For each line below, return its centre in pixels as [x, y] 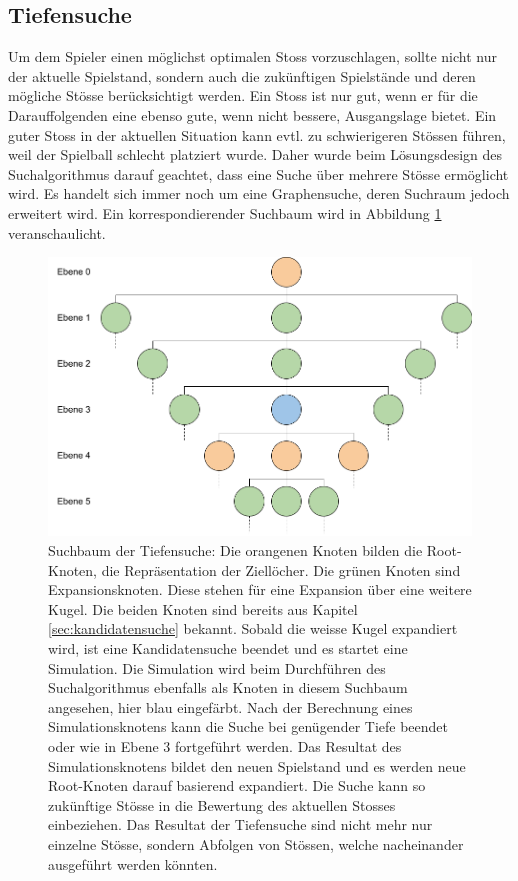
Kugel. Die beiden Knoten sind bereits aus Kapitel [203, 608]
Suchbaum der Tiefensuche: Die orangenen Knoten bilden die [235, 550]
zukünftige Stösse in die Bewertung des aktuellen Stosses [222, 804]
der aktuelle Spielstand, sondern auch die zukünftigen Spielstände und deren [242, 75]
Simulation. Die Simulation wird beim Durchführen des [217, 667]
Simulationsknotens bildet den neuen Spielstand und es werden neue [257, 765]
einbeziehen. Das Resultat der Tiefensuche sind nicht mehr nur [240, 824]
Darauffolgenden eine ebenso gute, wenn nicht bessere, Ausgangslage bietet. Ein [252, 114]
